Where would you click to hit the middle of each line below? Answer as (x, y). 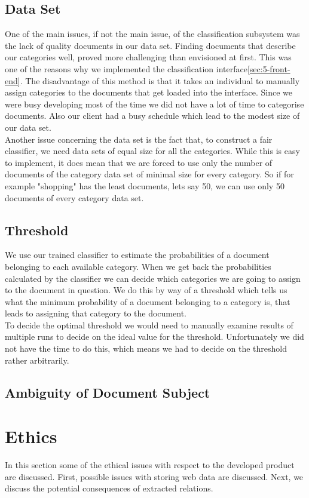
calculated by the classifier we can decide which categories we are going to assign (153, 278)
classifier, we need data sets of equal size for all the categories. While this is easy (152, 151)
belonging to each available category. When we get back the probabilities (138, 266)
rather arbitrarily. (37, 360)
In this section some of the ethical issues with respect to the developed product (150, 465)
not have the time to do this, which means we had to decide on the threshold (146, 348)
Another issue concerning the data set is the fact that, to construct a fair (139, 139)
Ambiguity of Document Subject (108, 392)
